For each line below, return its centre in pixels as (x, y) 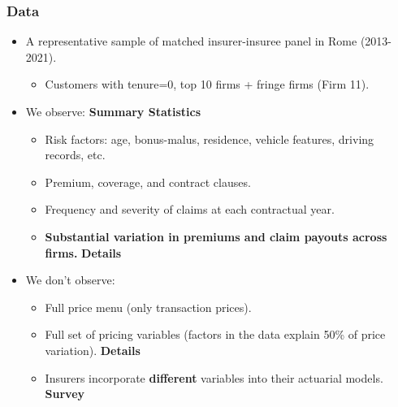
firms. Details (83, 252)
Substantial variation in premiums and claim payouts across (216, 236)
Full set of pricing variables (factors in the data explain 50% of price (215, 334)
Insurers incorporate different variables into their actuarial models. (214, 377)
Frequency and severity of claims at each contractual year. (190, 209)
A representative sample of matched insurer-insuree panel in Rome (191, 41)
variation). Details (93, 350)
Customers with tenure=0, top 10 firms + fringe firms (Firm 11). (207, 84)
